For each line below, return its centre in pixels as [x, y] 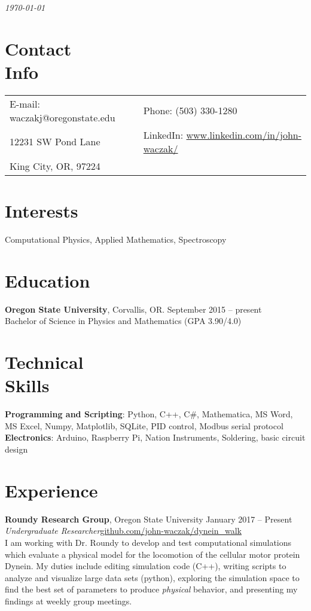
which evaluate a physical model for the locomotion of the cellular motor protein [153, 554]
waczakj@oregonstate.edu [62, 117]
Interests [42, 211]
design [16, 449]
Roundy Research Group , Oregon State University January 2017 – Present [149, 519]
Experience [51, 490]
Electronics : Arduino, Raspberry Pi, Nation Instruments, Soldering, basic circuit [155, 437]
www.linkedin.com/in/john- [244, 135]
